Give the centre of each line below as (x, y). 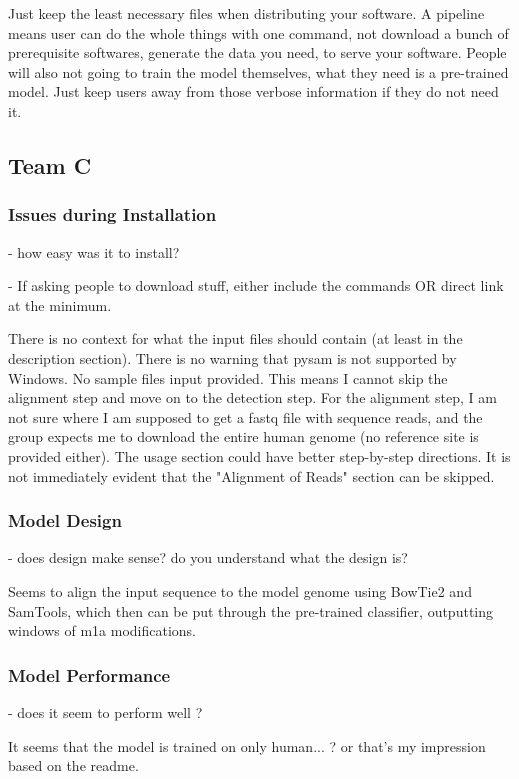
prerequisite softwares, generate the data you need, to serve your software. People (257, 52)
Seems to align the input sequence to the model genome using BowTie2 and (240, 590)
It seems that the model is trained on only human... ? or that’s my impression (247, 745)
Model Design (65, 520)
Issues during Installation (112, 214)
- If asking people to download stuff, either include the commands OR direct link (256, 285)
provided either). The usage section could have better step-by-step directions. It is (259, 455)
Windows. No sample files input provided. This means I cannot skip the (228, 377)
